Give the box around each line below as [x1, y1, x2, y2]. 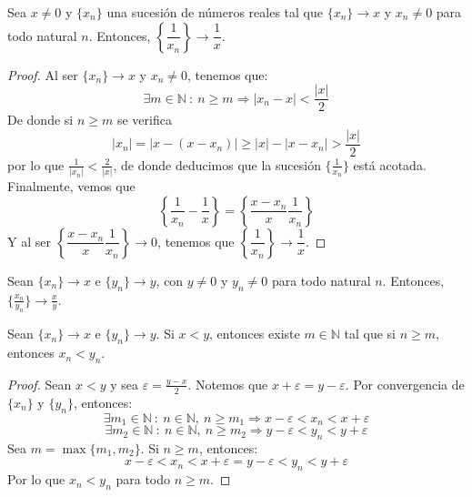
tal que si [344, 324, 397, 343]
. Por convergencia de [345, 374, 465, 393]
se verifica [116, 110, 172, 129]
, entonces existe [209, 324, 300, 343]
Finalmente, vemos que [7, 177, 136, 196]
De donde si [7, 110, 74, 129]
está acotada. [353, 155, 427, 174]
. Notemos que [187, 374, 268, 393]
